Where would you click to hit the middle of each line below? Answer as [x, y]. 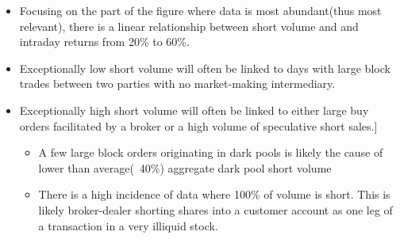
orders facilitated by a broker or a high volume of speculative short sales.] [198, 125]
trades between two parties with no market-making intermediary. [177, 83]
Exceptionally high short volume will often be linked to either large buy [194, 110]
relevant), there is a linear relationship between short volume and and [189, 26]
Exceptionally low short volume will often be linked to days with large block [205, 68]
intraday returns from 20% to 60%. [104, 42]
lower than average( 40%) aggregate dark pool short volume [185, 167]
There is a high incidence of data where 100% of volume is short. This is [214, 194]
